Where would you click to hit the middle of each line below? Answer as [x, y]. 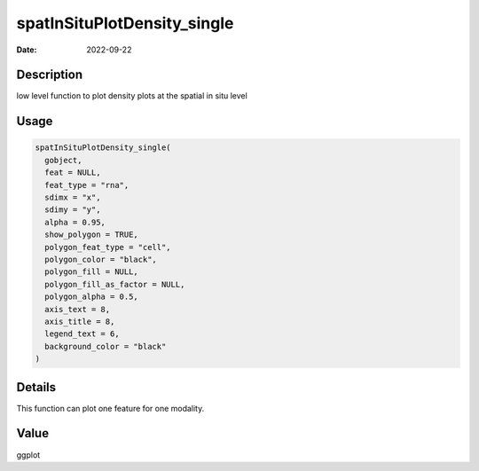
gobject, [63, 160]
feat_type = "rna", [87, 185]
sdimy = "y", [73, 210]
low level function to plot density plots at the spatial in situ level [132, 96]
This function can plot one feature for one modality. [110, 408]
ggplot [28, 455]
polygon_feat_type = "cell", [108, 247]
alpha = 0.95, [75, 222]
